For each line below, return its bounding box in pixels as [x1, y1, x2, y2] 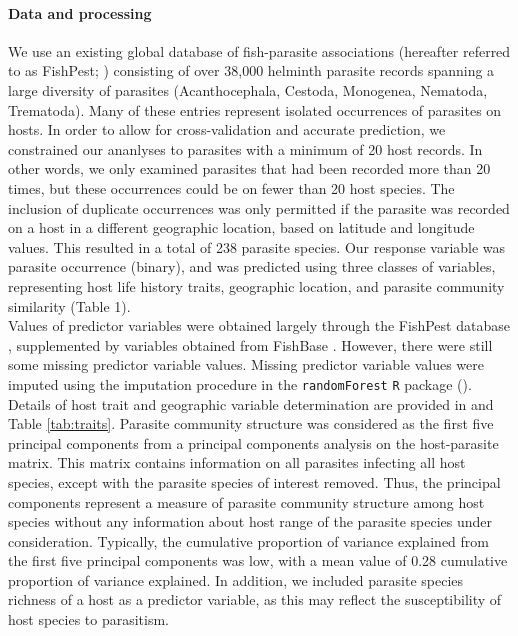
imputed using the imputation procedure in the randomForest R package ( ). [8, 373, 472, 394]
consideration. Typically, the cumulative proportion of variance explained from [8, 530, 489, 551]
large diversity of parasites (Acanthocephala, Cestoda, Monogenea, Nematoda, [8, 79, 488, 100]
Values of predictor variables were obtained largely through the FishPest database [8, 315, 510, 336]
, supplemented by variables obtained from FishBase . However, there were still [8, 334, 493, 355]
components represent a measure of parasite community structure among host [8, 491, 485, 512]
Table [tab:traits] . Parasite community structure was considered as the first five [8, 413, 494, 434]
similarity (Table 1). [8, 295, 131, 316]
